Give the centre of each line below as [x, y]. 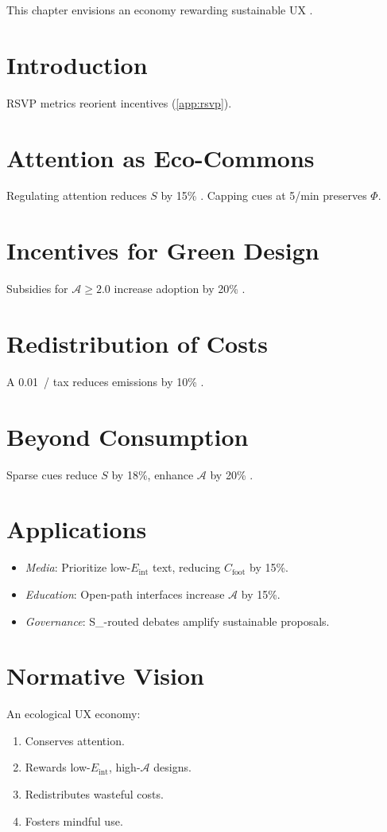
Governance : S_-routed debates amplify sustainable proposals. [177, 621]
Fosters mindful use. [74, 820]
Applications [77, 529]
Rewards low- [58, 767]
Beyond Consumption [128, 436]
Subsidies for [37, 289]
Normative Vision [105, 676]
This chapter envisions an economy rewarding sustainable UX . [160, 10]
